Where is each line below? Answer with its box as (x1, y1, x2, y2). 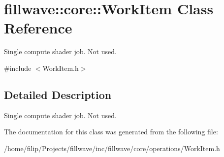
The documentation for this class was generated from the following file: (4, 126, 218, 137)
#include (4, 63, 32, 73)
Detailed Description (4, 87, 112, 102)
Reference (4, 18, 72, 38)
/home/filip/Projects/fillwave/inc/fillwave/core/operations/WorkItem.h (4, 143, 220, 153)
